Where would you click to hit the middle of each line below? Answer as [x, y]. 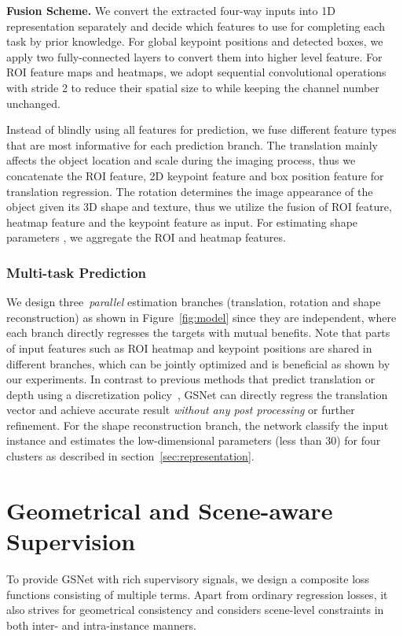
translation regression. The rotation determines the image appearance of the [190, 191]
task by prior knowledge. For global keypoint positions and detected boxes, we [195, 41]
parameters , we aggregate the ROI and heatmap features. [146, 237]
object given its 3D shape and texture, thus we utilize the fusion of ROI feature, [199, 207]
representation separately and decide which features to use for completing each [196, 26]
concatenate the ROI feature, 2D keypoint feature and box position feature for [195, 175]
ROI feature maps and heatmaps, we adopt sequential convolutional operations [196, 72]
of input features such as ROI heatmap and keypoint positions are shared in [189, 348]
